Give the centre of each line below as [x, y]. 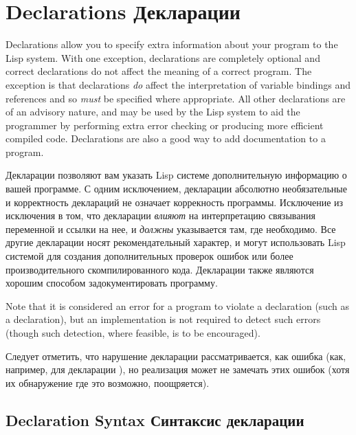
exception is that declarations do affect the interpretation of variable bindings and [178, 84]
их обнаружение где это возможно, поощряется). [108, 382]
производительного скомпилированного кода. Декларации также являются [160, 269]
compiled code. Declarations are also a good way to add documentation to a [166, 138]
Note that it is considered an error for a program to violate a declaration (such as [177, 305]
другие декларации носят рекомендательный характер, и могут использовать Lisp [176, 242]
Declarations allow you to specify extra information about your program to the [172, 44]
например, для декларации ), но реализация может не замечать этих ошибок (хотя [178, 369]
